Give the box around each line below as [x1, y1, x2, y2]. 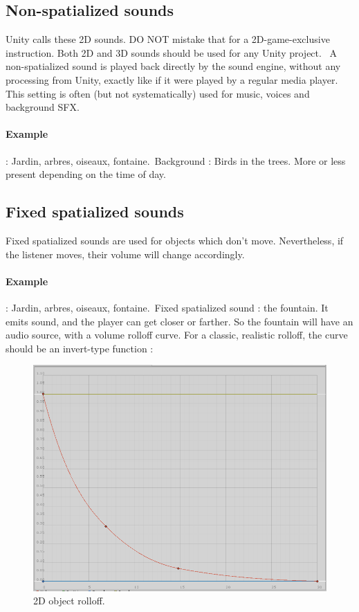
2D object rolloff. [33, 593, 105, 608]
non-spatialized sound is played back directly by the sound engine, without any [6, 59, 341, 73]
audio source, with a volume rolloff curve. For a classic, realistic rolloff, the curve [6, 327, 348, 342]
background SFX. [6, 100, 80, 114]
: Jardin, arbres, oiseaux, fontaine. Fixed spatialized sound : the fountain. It [6, 300, 329, 314]
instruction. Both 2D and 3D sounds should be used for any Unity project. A [6, 45, 338, 60]
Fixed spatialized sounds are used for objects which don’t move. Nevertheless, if [6, 233, 344, 247]
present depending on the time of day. [6, 167, 166, 181]
